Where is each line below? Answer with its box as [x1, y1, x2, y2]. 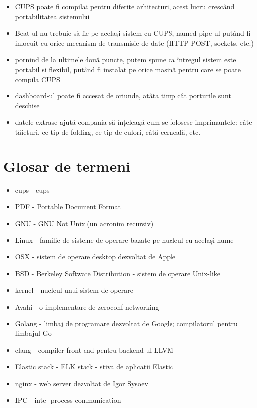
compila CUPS [15, 74, 60, 84]
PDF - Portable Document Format [15, 201, 121, 212]
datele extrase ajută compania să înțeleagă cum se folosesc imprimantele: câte [15, 117, 252, 127]
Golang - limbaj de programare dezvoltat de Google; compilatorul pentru [15, 318, 238, 328]
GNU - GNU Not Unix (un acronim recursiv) [15, 218, 154, 228]
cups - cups [15, 184, 50, 195]
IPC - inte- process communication [15, 395, 121, 405]
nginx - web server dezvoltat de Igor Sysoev [15, 378, 148, 388]
